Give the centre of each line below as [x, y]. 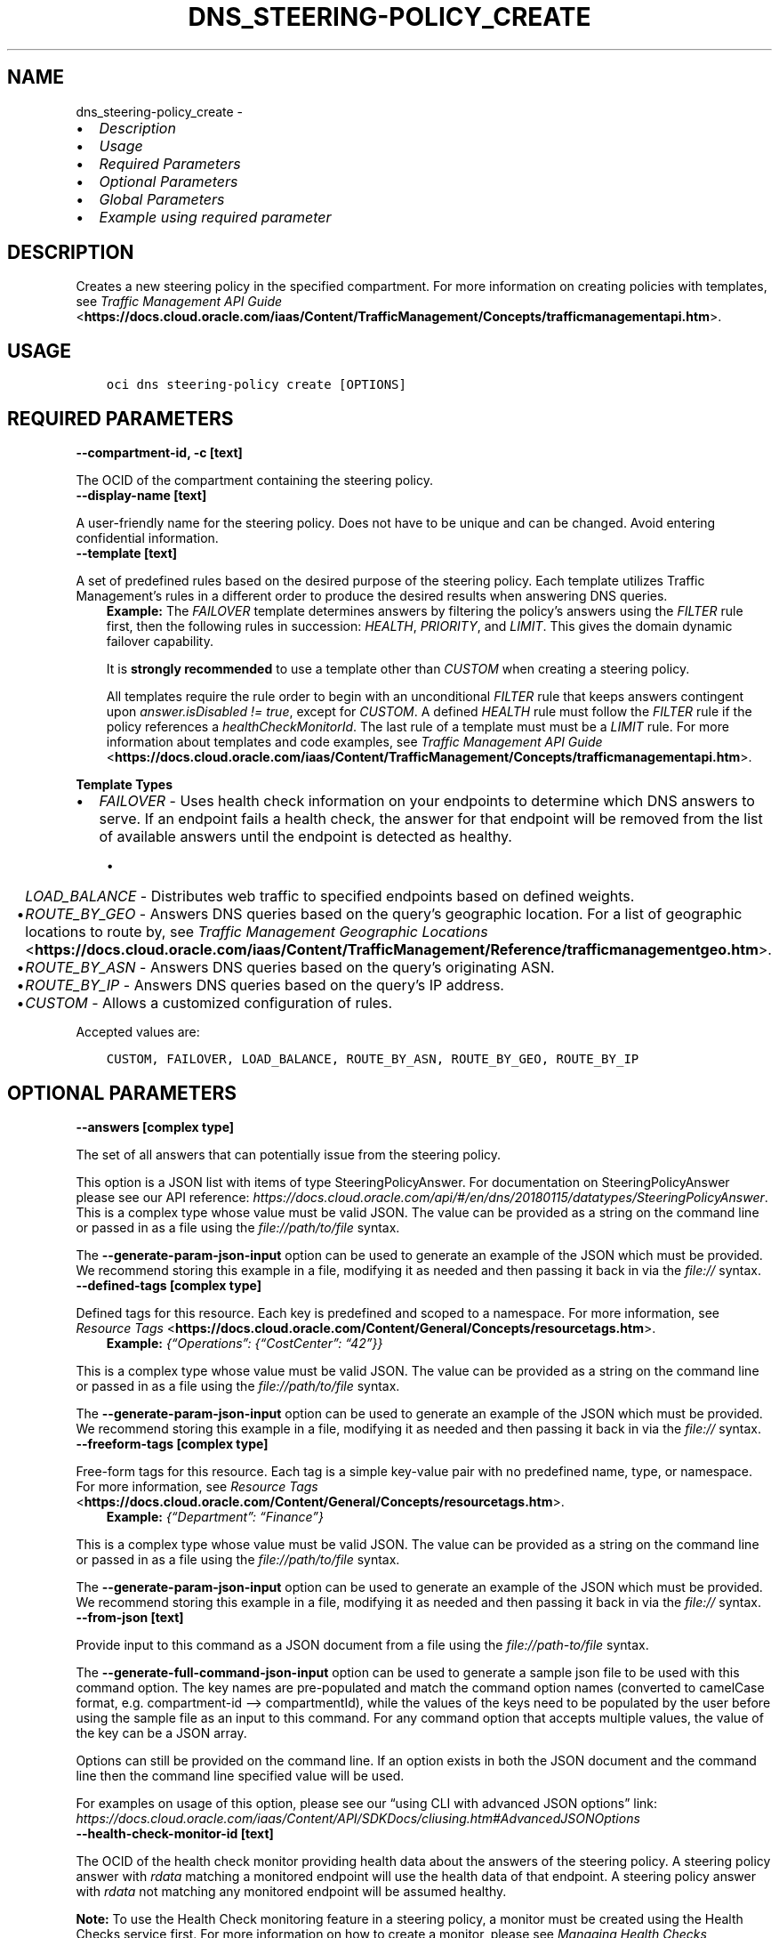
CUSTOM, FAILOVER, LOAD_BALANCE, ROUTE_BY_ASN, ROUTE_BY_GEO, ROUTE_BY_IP [373, 1059]
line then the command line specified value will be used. [240, 1775]
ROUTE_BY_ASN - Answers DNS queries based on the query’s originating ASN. [290, 968]
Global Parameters [162, 199]
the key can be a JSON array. [161, 1732]
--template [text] [127, 553]
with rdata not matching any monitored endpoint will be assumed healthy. [291, 1891]
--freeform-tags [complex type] [172, 1443]
